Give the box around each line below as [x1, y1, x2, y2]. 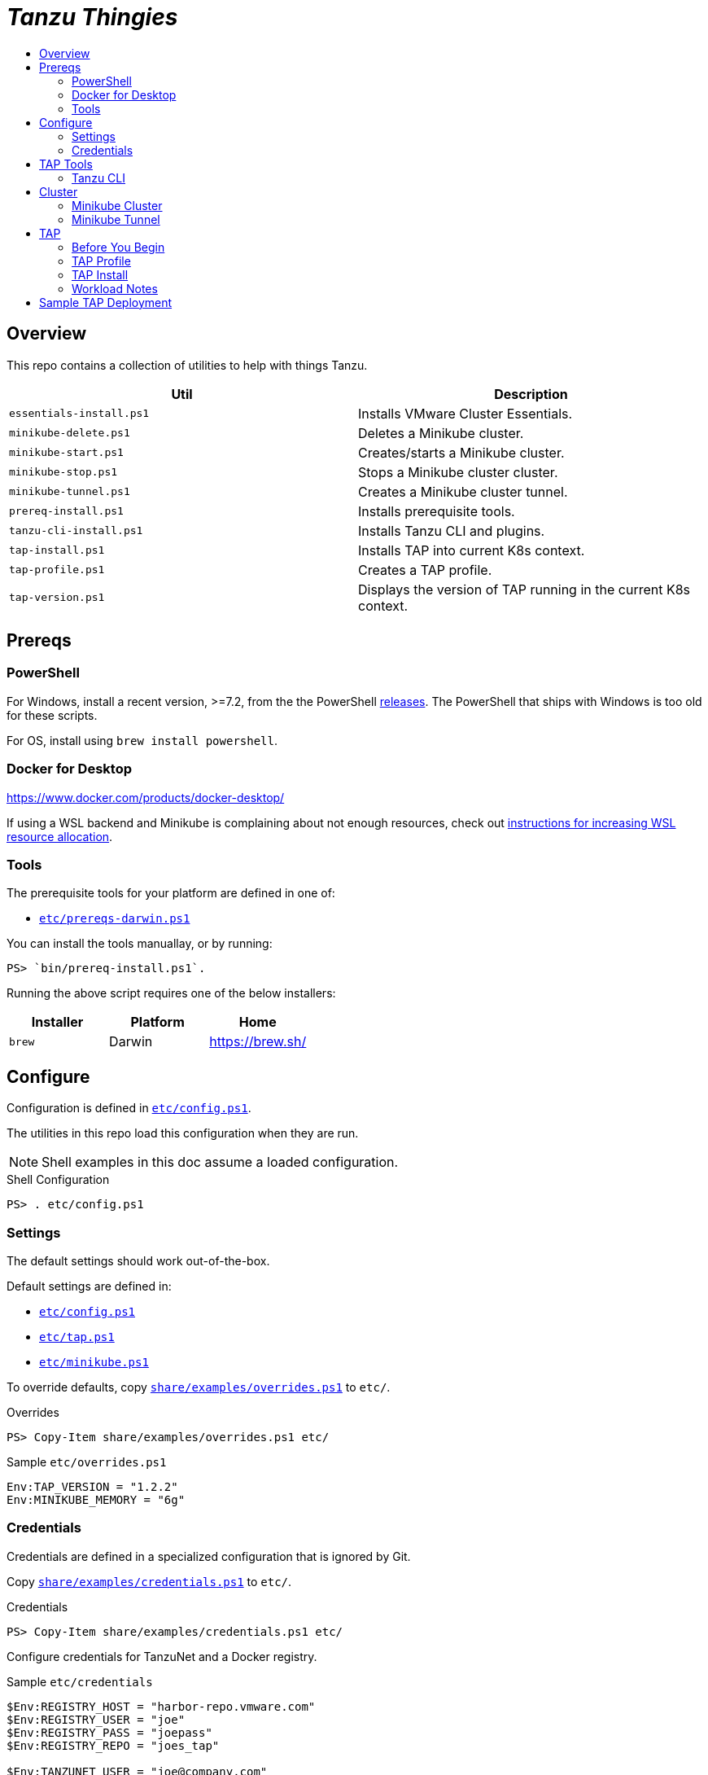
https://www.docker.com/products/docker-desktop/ [7, 790, 285, 804]
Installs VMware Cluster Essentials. [358, 405, 573, 422]
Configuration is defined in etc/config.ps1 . [7, 1101, 251, 1115]
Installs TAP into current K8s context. [358, 541, 585, 559]
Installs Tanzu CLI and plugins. [358, 522, 545, 539]
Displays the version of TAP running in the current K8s [358, 581, 691, 598]
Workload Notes [72, 281, 158, 296]
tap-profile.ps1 [9, 563, 105, 576]
